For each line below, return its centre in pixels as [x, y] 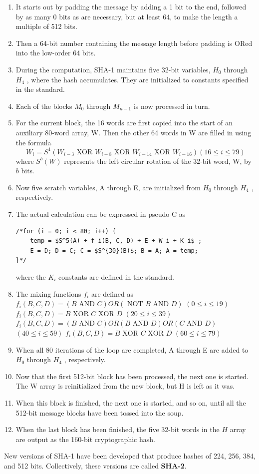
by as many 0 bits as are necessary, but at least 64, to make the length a [127, 16]
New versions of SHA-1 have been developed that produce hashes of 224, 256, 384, [130, 456]
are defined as [112, 293]
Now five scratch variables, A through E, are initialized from [108, 187]
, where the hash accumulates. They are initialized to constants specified [137, 79]
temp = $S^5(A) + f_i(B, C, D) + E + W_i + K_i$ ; [116, 241]
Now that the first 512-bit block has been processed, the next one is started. [132, 376]
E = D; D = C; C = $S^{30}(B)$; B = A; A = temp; [114, 250]
